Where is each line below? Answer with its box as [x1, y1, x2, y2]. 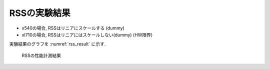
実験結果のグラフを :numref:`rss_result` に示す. [9, 41, 106, 47]
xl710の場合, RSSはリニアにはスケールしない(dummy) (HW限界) [21, 31, 153, 37]
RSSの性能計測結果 [21, 52, 61, 58]
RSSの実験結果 [9, 7, 71, 18]
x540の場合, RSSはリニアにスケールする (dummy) [21, 25, 124, 31]
